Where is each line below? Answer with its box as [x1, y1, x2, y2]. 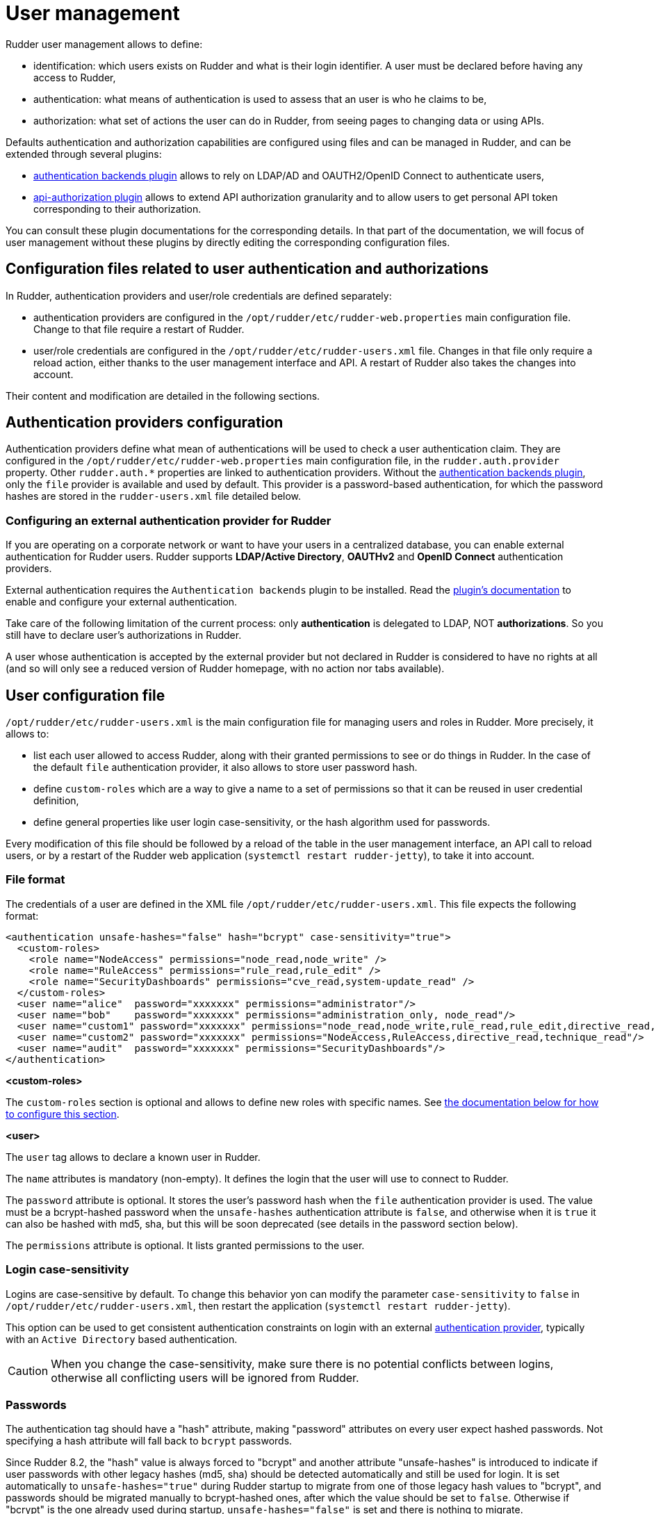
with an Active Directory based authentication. [6, 1333, 238, 1345]
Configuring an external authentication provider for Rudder [6, 513, 331, 528]
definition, [33, 795, 79, 807]
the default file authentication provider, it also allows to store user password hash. [33, 761, 418, 774]
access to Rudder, [33, 71, 116, 83]
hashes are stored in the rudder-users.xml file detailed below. [6, 490, 302, 503]
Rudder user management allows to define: [6, 38, 203, 50]
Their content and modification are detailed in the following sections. [6, 389, 320, 402]
